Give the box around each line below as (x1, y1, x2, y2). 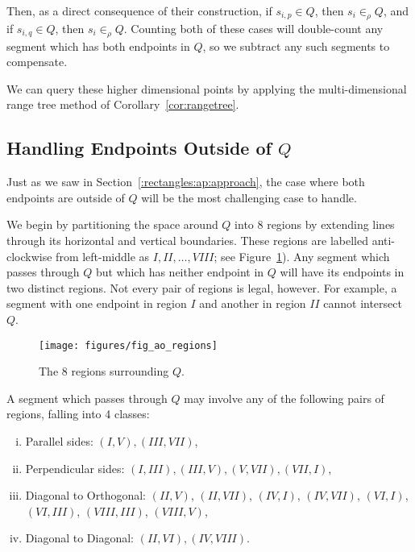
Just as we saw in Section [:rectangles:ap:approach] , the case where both (6, 173, 365, 190)
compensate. (6, 53, 68, 70)
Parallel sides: (25, 432, 93, 449)
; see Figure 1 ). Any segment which (214, 247, 390, 264)
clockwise (6, 247, 52, 264)
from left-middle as (56, 247, 150, 264)
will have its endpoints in (280, 264, 405, 280)
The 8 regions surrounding (39, 363, 169, 380)
